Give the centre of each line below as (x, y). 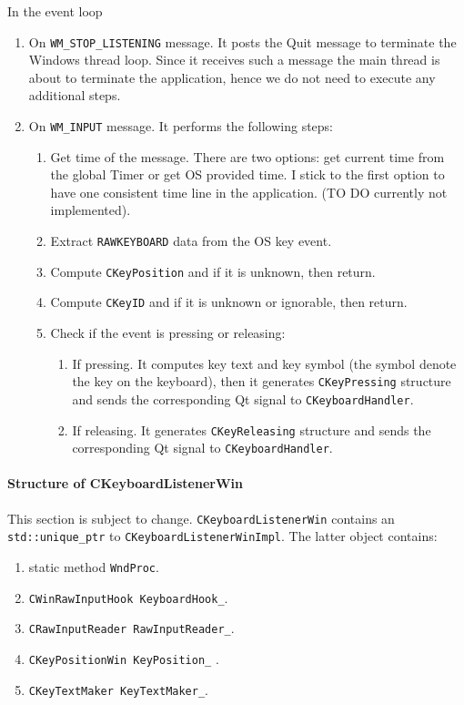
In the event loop (55, 11)
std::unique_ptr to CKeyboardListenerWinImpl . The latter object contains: (222, 536)
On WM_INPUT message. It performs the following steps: (181, 126)
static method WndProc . (94, 566)
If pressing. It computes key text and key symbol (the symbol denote (264, 363)
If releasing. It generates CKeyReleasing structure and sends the (252, 429)
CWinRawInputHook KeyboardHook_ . (128, 597)
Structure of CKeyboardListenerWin (125, 483)
